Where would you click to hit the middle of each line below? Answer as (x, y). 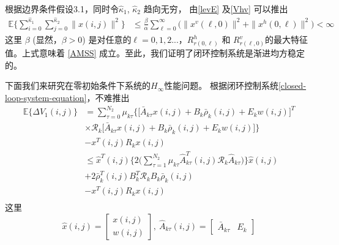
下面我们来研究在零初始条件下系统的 (78, 85)
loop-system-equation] (46, 97)
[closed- (292, 85)
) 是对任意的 (107, 40)
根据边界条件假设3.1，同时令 (62, 9)
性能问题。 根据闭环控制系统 (221, 85)
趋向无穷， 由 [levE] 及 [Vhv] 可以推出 (216, 9)
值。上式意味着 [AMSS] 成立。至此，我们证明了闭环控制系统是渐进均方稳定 (155, 53)
